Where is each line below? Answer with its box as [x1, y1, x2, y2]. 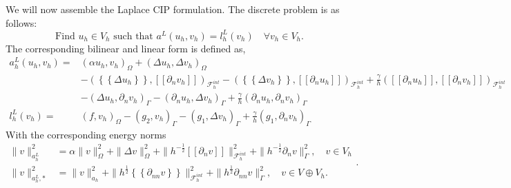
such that [113, 31, 153, 41]
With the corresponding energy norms [6, 127, 166, 141]
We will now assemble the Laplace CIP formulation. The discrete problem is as [6, 2, 340, 16]
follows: [6, 15, 37, 30]
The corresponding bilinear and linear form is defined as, [6, 41, 246, 55]
